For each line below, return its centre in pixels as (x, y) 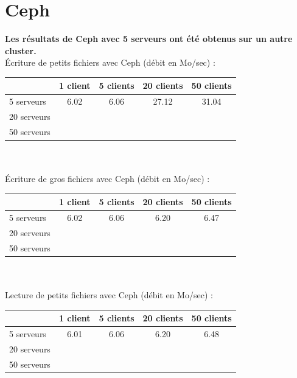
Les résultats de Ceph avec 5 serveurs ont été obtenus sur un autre (149, 39)
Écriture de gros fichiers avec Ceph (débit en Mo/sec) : (107, 179)
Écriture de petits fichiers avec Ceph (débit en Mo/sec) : (110, 62)
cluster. (21, 50)
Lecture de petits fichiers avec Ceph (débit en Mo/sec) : (109, 295)
